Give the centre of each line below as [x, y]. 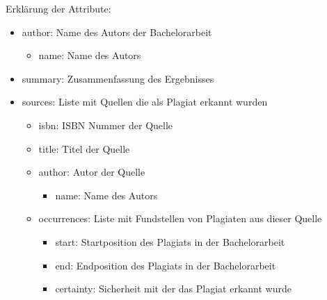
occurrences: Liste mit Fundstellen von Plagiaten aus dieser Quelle [180, 218]
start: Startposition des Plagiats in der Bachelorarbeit [170, 241]
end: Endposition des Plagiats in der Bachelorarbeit [166, 265]
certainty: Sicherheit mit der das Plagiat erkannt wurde [173, 289]
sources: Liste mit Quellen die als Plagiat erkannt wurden [145, 102]
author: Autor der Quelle [92, 172]
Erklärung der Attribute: [58, 8]
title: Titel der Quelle [84, 148]
